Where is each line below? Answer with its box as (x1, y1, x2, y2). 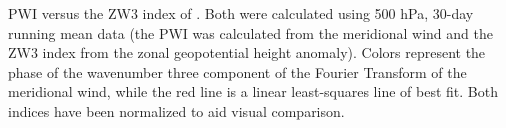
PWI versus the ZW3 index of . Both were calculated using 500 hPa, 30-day (8, 3, 474, 23)
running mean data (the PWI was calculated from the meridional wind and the (8, 22, 493, 43)
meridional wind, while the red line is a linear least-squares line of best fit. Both (8, 81, 498, 102)
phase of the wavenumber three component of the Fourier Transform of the (8, 61, 467, 82)
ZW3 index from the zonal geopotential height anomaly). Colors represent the (8, 42, 486, 63)
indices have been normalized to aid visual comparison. (8, 100, 345, 121)
